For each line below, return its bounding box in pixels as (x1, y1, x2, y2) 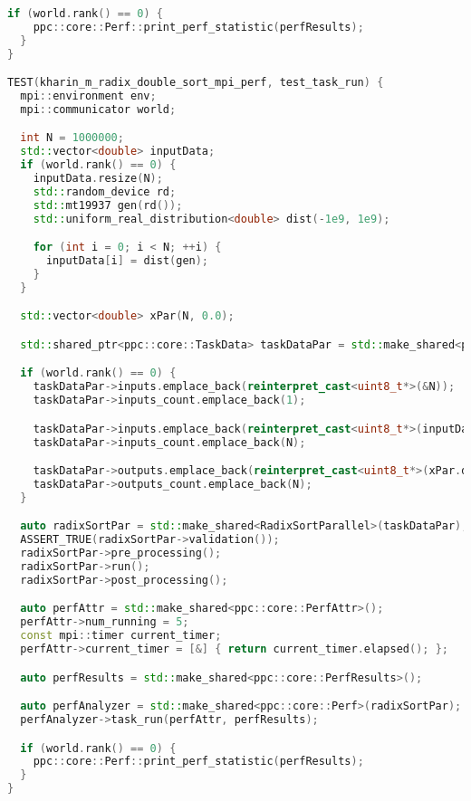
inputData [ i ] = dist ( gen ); (45, 254, 209, 268)
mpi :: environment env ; (20, 90, 157, 103)
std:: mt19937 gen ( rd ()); (33, 198, 183, 212)
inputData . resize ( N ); (33, 172, 163, 186)
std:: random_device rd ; (33, 185, 177, 198)
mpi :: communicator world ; (20, 102, 177, 116)
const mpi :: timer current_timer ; (20, 629, 222, 643)
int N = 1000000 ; (20, 131, 124, 145)
